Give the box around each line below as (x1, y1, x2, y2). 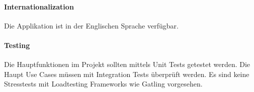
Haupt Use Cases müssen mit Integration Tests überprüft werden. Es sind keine (4, 68, 249, 79)
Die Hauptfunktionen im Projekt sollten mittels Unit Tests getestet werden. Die (4, 59, 250, 69)
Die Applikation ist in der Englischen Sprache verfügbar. (4, 20, 179, 30)
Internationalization (4, 1, 74, 11)
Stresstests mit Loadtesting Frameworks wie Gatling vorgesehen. (4, 78, 203, 89)
